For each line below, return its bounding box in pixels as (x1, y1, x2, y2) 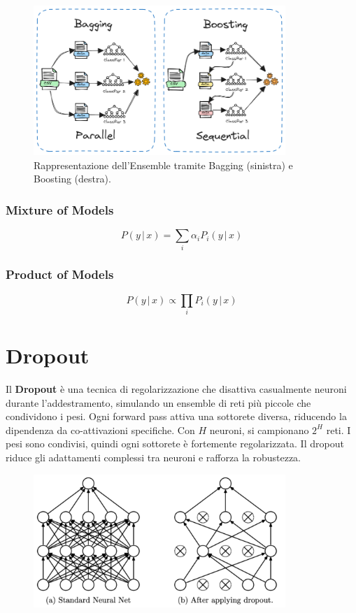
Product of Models (6, 266, 114, 283)
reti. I (326, 422, 351, 437)
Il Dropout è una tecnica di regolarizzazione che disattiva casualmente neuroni (6, 382, 347, 396)
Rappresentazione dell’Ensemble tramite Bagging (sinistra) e (34, 157, 293, 172)
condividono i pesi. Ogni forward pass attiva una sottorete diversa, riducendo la (6, 409, 347, 424)
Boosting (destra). (34, 171, 111, 186)
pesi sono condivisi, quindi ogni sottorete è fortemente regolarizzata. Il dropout (6, 436, 344, 451)
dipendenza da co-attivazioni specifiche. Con (6, 422, 195, 437)
